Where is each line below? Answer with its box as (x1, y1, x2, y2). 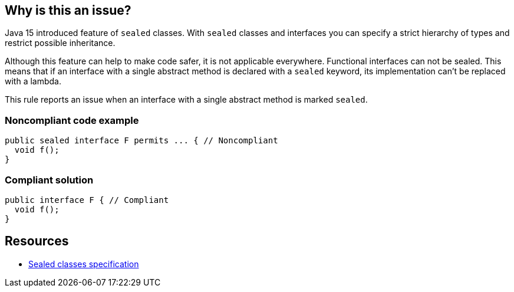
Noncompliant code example (5, 114, 139, 126)
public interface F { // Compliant (5, 195, 169, 205)
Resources (5, 234, 69, 249)
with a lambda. (5, 76, 61, 87)
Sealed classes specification (28, 258, 139, 269)
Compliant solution (5, 173, 94, 186)
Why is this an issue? (5, 3, 131, 18)
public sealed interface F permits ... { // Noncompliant (5, 136, 278, 146)
